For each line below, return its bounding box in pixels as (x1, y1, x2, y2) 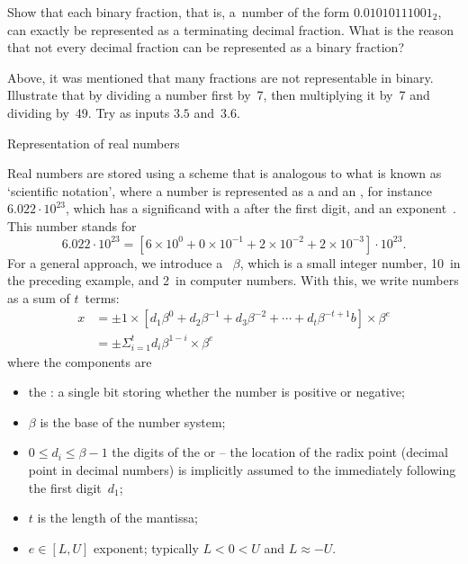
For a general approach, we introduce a (7, 253, 223, 272)
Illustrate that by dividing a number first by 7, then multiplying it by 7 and (7, 85, 430, 104)
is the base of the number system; (40, 412, 226, 431)
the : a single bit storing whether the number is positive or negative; (28, 382, 405, 401)
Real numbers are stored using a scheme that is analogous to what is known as (7, 164, 442, 183)
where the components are (7, 352, 152, 371)
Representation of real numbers (7, 133, 180, 152)
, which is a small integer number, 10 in (239, 253, 461, 272)
